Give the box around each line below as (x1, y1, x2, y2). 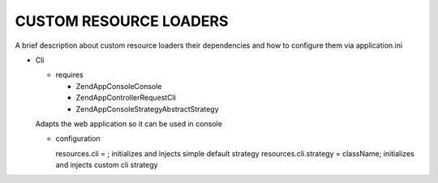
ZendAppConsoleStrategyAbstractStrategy (75, 104, 219, 113)
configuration (55, 134, 101, 143)
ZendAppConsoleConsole (75, 81, 162, 91)
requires (55, 70, 84, 80)
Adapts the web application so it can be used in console (35, 118, 223, 129)
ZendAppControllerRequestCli (75, 93, 176, 103)
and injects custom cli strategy (55, 160, 158, 170)
